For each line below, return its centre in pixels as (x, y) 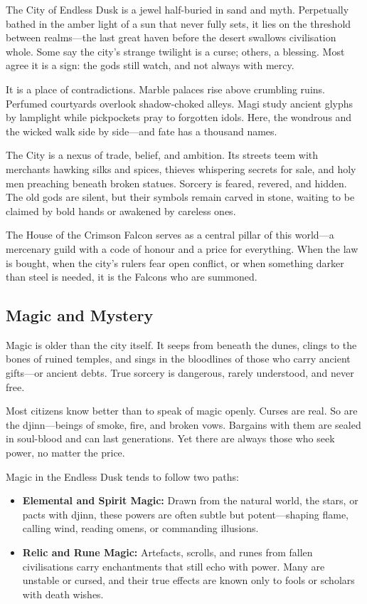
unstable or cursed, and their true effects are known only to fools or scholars (188, 580)
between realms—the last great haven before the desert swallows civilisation (171, 37)
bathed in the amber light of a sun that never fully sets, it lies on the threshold (179, 23)
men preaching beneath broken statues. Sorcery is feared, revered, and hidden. (176, 183)
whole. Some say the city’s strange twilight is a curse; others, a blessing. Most (175, 51)
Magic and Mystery (80, 315)
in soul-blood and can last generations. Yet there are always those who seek (170, 438)
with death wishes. (63, 594)
